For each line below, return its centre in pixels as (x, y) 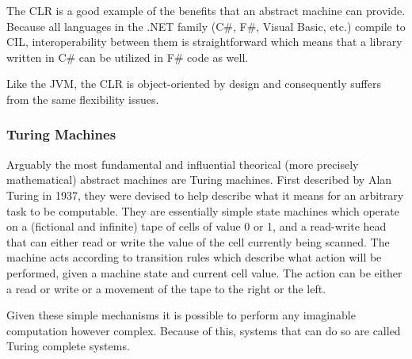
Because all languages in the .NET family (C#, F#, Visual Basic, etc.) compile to (206, 26)
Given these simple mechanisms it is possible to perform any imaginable (181, 315)
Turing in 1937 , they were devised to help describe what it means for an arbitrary (205, 195)
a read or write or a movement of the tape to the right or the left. (166, 288)
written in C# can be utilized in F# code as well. (128, 57)
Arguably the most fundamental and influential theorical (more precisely (183, 164)
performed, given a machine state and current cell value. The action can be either (204, 272)
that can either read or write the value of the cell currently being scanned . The (198, 241)
